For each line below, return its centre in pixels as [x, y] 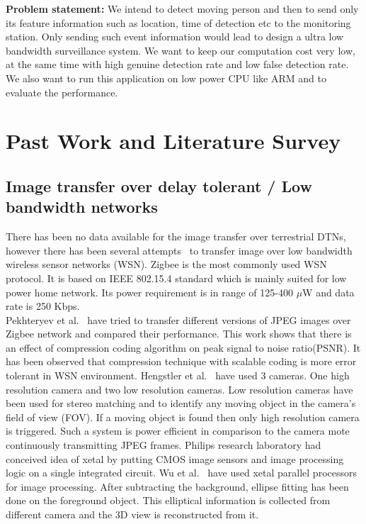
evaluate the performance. [62, 92]
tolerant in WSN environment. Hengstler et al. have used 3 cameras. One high [178, 375]
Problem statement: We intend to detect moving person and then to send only [182, 9]
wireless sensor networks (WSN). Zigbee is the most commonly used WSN [166, 264]
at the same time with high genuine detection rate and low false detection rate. [177, 64]
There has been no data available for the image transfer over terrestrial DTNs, [176, 236]
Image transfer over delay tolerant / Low [159, 185]
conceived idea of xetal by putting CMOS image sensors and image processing [175, 458]
